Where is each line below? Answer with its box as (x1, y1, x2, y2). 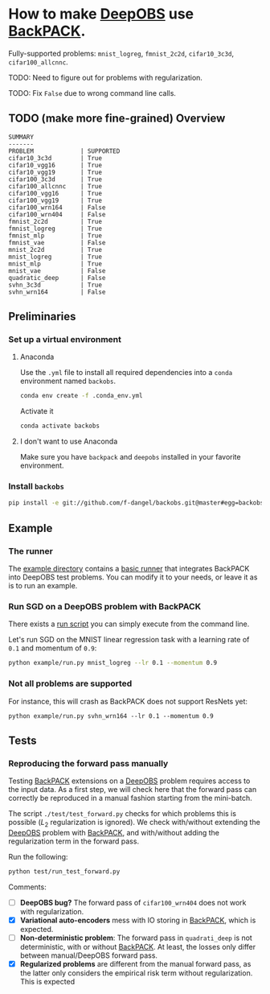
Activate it (19, 406, 54, 416)
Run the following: (8, 852, 68, 861)
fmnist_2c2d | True (8, 217, 103, 225)
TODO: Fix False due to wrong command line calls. (8, 88, 177, 97)
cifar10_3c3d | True (8, 154, 103, 162)
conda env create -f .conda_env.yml (19, 392, 143, 400)
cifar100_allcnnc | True (8, 182, 103, 190)
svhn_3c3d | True (8, 281, 103, 289)
